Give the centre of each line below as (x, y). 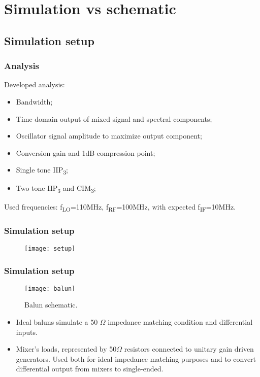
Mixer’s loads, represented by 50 (66, 349)
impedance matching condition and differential (180, 322)
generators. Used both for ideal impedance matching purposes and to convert (136, 358)
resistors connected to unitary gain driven (189, 349)
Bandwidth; (34, 101)
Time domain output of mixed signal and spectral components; (114, 118)
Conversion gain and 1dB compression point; (86, 152)
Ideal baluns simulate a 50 (57, 322)
